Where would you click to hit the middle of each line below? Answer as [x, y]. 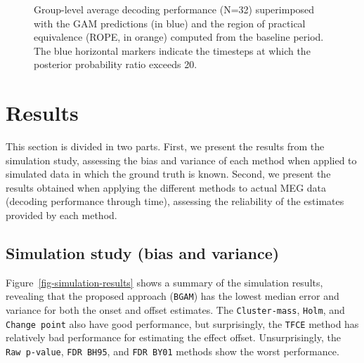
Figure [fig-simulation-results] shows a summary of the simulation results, [164, 282]
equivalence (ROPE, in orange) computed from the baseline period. [179, 37]
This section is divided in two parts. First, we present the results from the [165, 146]
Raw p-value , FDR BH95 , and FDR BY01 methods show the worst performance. [173, 351]
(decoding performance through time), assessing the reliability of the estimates [175, 201]
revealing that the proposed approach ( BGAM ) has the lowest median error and [173, 296]
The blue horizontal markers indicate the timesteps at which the [172, 50]
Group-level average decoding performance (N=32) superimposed [174, 9]
